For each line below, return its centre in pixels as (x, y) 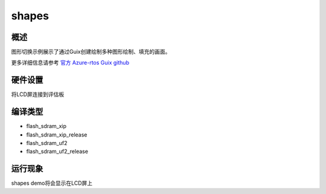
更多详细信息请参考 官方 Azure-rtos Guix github (70, 63)
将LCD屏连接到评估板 (38, 94)
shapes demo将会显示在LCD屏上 (52, 183)
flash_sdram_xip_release (57, 134)
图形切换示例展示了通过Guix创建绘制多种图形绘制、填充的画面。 (91, 52)
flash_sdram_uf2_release (57, 152)
